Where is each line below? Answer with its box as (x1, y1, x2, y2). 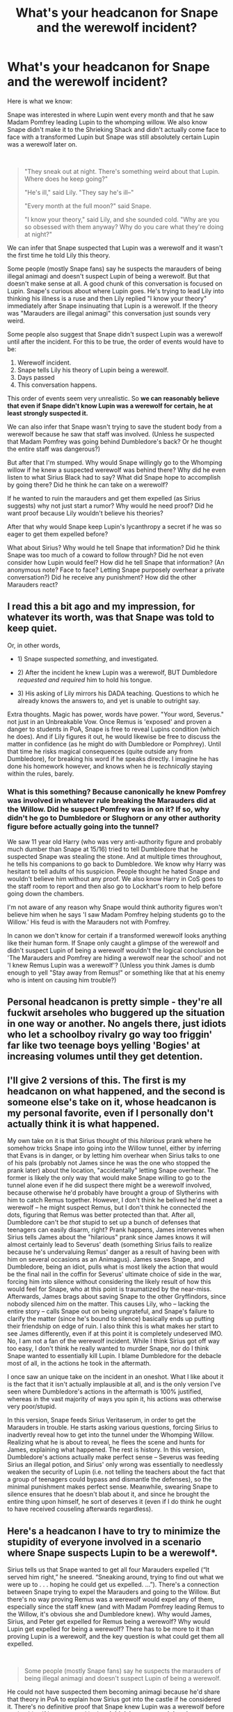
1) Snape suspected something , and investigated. (17, 654, 159, 663)
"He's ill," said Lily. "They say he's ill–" (24, 188, 134, 196)
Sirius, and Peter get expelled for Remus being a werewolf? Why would (7, 1618, 211, 1626)
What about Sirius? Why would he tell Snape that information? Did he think (7, 543, 220, 552)
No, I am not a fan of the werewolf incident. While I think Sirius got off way (7, 1337, 220, 1345)
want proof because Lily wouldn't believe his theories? (7, 508, 163, 517)
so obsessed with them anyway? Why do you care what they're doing (24, 222, 224, 231)
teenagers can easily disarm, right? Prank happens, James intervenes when (7, 1225, 225, 1234)
